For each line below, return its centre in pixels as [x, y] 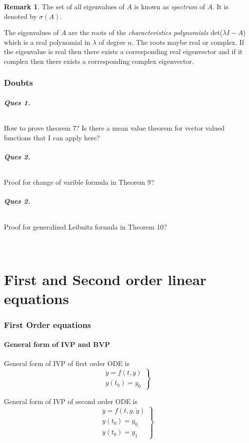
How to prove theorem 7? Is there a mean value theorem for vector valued [114, 128]
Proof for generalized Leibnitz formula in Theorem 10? [86, 226]
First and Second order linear [105, 279]
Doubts [19, 83]
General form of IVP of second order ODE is [71, 401]
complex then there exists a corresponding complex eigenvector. [99, 61]
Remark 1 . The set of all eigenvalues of [64, 6]
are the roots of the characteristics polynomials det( [145, 32]
